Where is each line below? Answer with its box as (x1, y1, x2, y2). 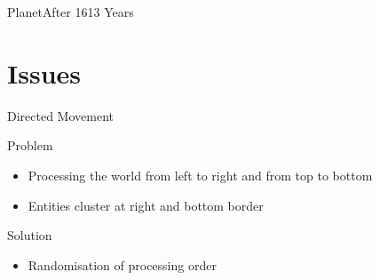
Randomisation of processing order (28, 255, 217, 274)
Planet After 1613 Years (7, 3, 134, 20)
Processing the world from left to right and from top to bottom (28, 165, 373, 184)
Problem (7, 136, 53, 155)
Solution (7, 226, 52, 244)
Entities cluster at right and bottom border (28, 196, 264, 214)
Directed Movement (7, 106, 114, 124)
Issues (7, 54, 81, 91)
